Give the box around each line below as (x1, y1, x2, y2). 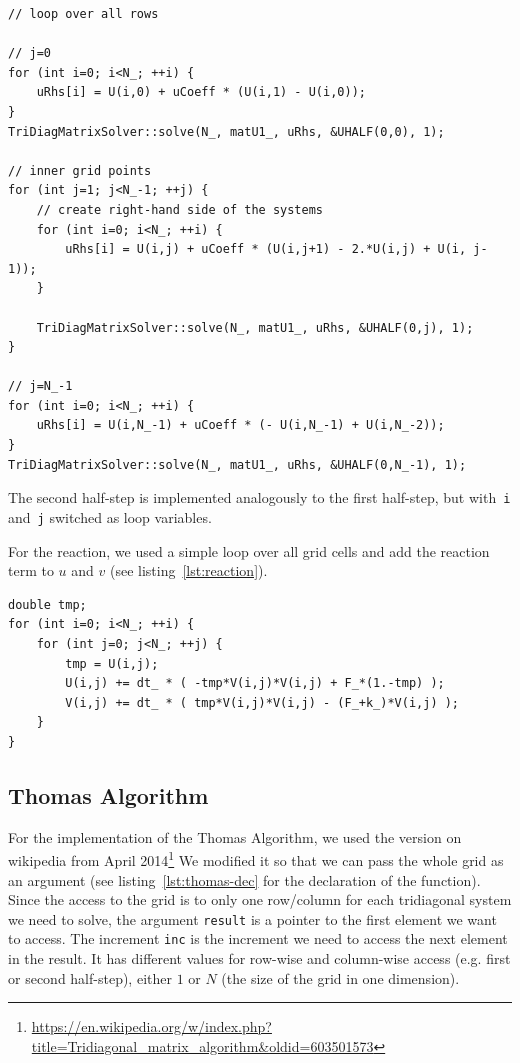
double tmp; (8, 597, 87, 612)
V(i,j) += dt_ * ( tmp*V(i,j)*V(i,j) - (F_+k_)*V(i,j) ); (65, 695, 460, 710)
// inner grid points (8, 163, 152, 178)
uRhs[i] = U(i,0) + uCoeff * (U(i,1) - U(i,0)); (36, 85, 366, 100)
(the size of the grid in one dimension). (221, 967, 460, 988)
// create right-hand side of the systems (36, 202, 323, 217)
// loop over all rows (8, 7, 159, 21)
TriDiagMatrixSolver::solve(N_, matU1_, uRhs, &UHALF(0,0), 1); (8, 124, 445, 139)
